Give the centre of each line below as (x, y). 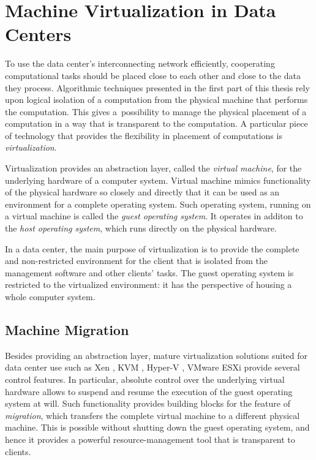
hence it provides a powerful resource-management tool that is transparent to (150, 439)
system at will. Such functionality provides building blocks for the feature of (148, 403)
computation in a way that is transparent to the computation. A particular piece (156, 123)
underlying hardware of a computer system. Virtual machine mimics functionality (158, 180)
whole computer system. (50, 296)
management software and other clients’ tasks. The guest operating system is (149, 272)
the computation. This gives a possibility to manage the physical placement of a (156, 111)
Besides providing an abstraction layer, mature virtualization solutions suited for (156, 355)
